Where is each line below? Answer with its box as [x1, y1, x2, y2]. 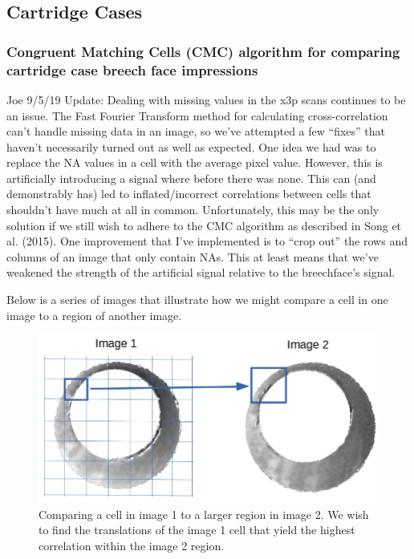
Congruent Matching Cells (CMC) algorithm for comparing [6, 41, 400, 61]
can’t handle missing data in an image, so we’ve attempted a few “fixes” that [6, 123, 385, 140]
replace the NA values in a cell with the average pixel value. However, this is [6, 154, 383, 171]
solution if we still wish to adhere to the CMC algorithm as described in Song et [6, 217, 402, 233]
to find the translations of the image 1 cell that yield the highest [39, 521, 355, 538]
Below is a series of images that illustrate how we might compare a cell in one [6, 291, 388, 308]
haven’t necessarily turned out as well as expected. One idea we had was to [6, 138, 376, 155]
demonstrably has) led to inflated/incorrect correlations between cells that [6, 185, 371, 202]
